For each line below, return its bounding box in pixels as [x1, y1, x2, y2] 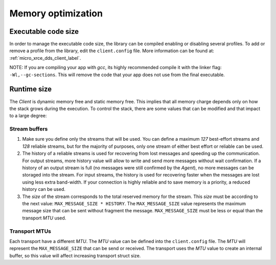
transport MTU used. [22, 215, 66, 221]
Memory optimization [9, 8, 103, 19]
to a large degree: [9, 113, 47, 119]
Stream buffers [9, 125, 48, 132]
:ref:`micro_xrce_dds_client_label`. [9, 55, 81, 61]
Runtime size [9, 85, 52, 94]
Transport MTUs [9, 228, 51, 235]
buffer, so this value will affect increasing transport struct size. [9, 252, 141, 258]
